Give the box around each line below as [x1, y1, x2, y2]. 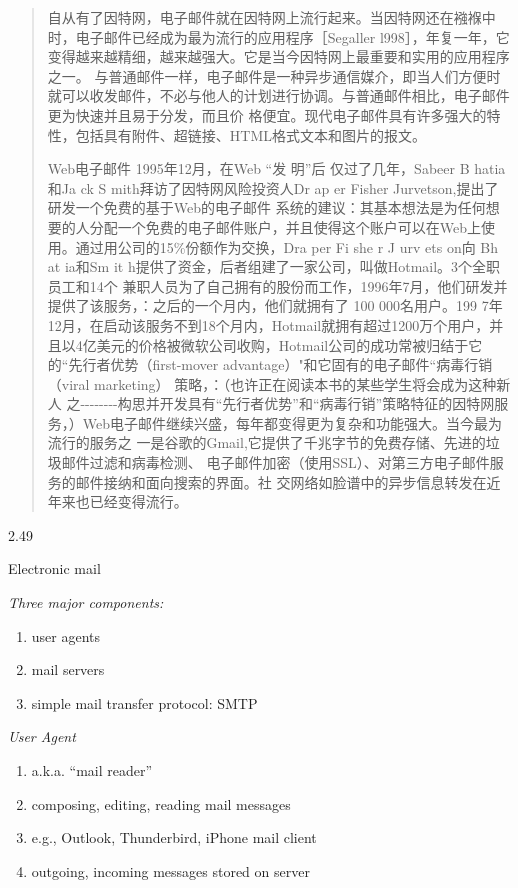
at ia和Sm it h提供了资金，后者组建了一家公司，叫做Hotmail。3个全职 [47, 256, 501, 277]
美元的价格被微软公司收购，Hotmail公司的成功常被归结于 [96, 334, 469, 355]
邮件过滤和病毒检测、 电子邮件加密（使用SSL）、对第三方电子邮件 [61, 452, 490, 473]
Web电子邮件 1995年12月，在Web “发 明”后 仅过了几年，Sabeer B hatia [47, 158, 506, 179]
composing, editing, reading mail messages [31, 793, 291, 814]
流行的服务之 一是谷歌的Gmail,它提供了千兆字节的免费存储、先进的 [47, 432, 486, 453]
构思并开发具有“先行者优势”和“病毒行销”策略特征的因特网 [117, 393, 495, 414]
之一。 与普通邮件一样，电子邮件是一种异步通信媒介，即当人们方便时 [47, 65, 501, 86]
